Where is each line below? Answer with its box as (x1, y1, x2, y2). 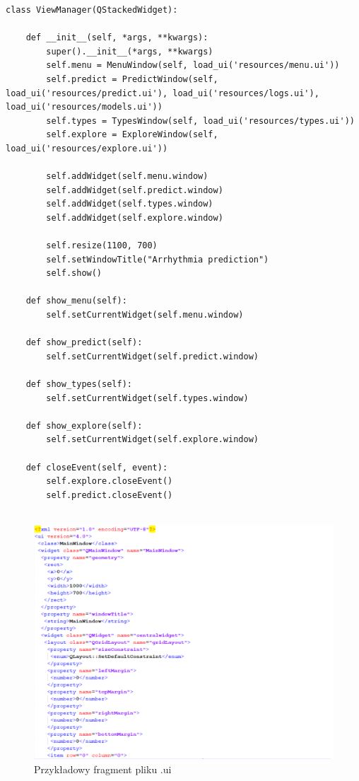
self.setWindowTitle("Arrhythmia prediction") (46, 254, 269, 265)
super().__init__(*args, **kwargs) (46, 46, 213, 57)
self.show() (46, 268, 102, 279)
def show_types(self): (25, 379, 132, 390)
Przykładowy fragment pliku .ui (34, 761, 172, 776)
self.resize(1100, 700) (46, 241, 158, 251)
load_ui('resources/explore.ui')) (6, 143, 168, 154)
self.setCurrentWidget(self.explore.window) (46, 434, 259, 445)
